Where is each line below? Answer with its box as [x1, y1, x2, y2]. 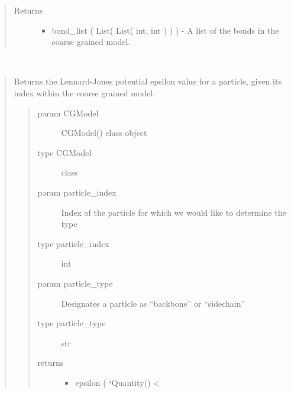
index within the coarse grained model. [14, 86, 155, 99]
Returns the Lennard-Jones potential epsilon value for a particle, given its [14, 75, 282, 87]
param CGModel [37, 106, 99, 119]
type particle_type [37, 317, 106, 329]
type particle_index [37, 237, 109, 249]
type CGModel [37, 146, 92, 158]
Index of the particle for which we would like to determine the [61, 206, 286, 218]
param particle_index [37, 186, 117, 198]
